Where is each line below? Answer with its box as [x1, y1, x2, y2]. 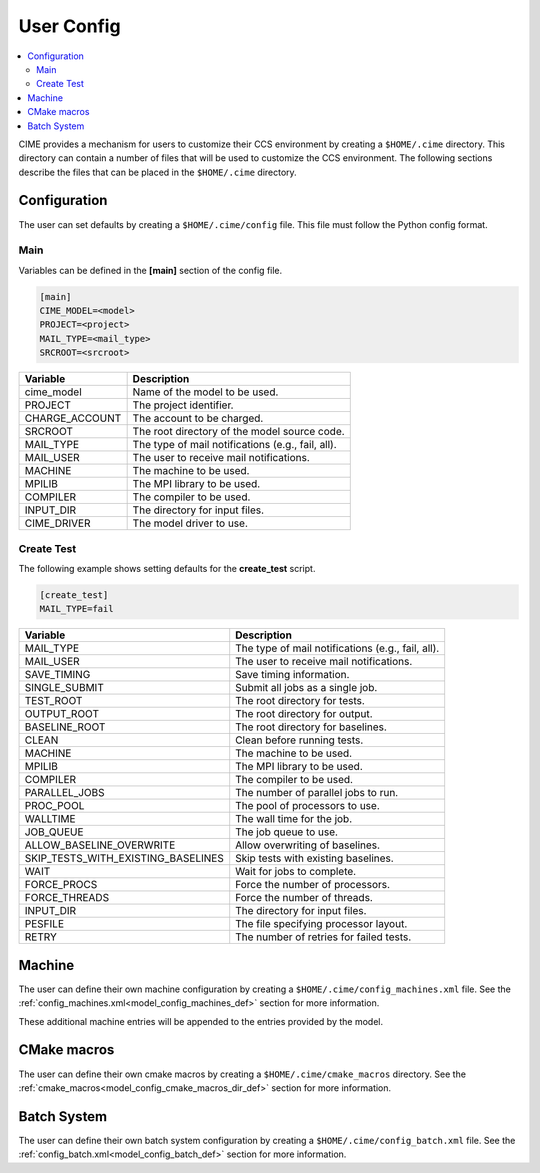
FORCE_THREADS [24, 891, 110, 905]
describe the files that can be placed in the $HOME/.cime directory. [18, 166, 297, 178]
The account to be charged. [132, 411, 264, 425]
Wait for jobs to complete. [235, 865, 357, 879]
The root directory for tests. [235, 694, 365, 708]
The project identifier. [132, 398, 234, 412]
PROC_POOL [24, 799, 85, 813]
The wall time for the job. [235, 812, 353, 826]
